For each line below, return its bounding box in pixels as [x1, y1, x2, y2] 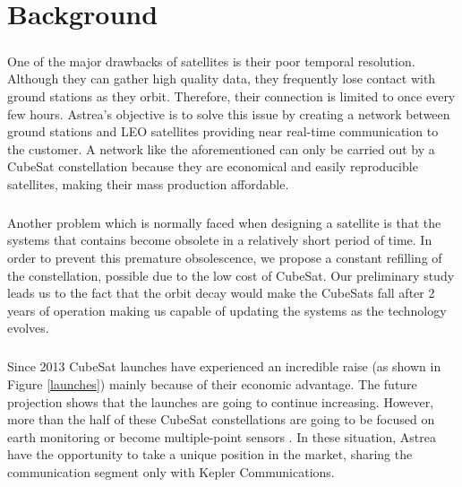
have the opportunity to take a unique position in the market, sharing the [7, 445, 413, 464]
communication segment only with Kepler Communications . [7, 462, 335, 481]
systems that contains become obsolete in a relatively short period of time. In [7, 230, 432, 249]
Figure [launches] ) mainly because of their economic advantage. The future [7, 375, 417, 393]
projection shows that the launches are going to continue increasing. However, [7, 392, 434, 411]
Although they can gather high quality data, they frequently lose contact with [7, 69, 436, 88]
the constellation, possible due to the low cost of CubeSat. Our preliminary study [7, 265, 455, 284]
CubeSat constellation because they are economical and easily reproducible [7, 157, 418, 176]
